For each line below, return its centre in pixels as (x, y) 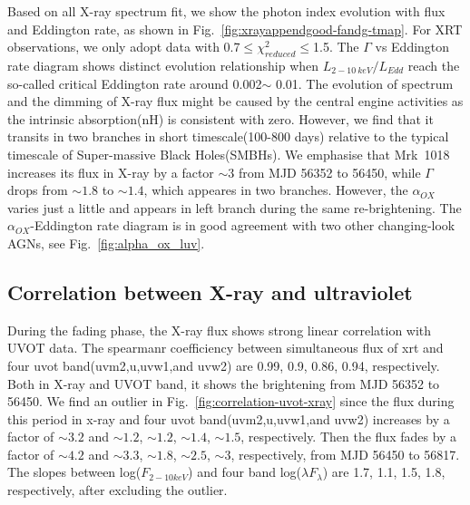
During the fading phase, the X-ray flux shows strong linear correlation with (220, 330)
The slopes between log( (74, 472)
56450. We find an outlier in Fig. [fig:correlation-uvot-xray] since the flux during (231, 401)
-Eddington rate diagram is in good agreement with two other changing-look (243, 225)
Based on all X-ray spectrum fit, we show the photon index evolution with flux (226, 11)
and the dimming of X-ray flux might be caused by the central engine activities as (235, 101)
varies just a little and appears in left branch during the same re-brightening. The (235, 207)
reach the (434, 65)
